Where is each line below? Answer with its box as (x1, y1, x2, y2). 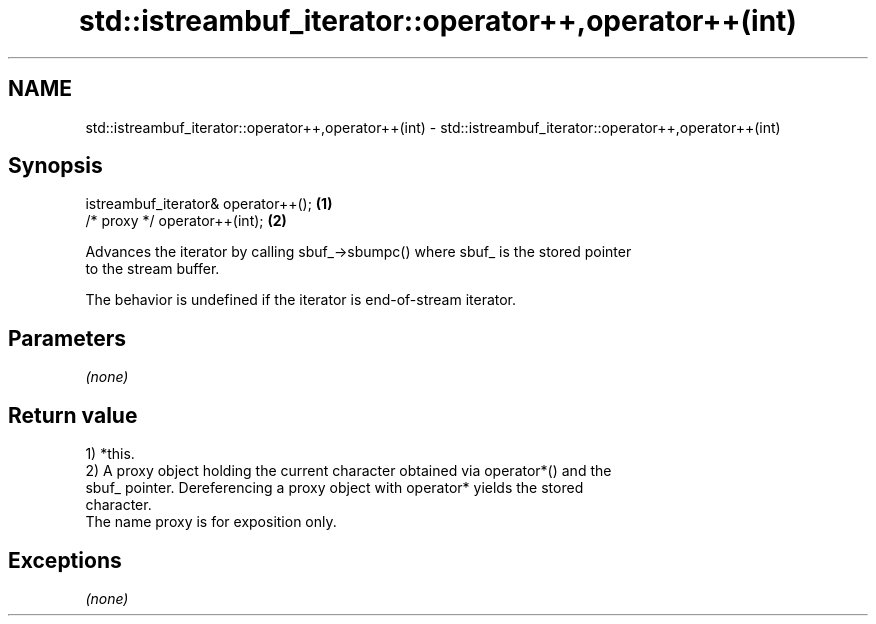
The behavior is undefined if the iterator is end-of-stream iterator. (85, 291, 517, 309)
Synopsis (8, 153, 103, 179)
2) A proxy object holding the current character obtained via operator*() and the (85, 462, 612, 480)
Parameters (8, 325, 126, 351)
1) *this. (85, 445, 135, 463)
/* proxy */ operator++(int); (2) (85, 212, 287, 230)
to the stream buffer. (85, 260, 220, 278)
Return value (8, 402, 138, 428)
